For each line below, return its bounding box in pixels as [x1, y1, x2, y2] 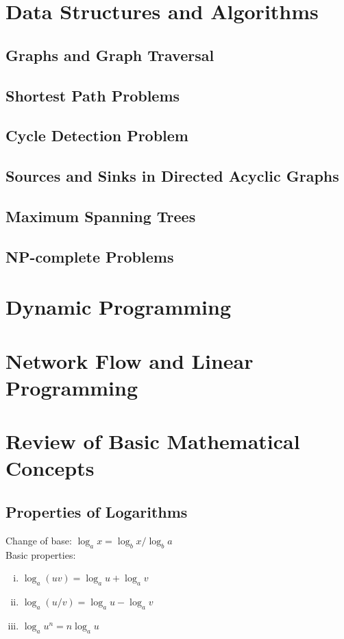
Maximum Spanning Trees [5, 205, 196, 226]
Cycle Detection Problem [5, 125, 188, 146]
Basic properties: [5, 547, 76, 562]
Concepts [5, 454, 95, 482]
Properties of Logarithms [5, 501, 188, 522]
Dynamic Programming [5, 293, 232, 321]
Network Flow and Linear [5, 346, 254, 374]
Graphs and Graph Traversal [5, 44, 214, 65]
